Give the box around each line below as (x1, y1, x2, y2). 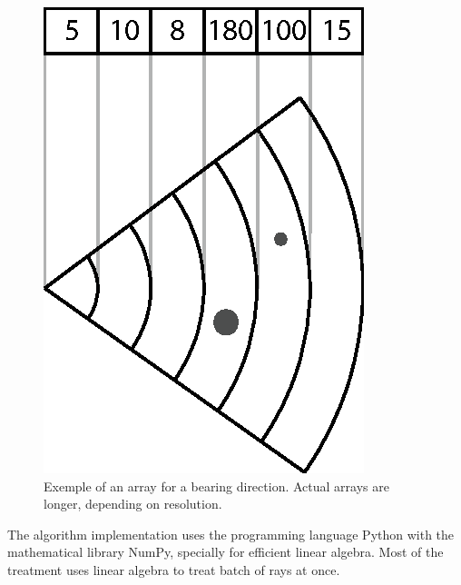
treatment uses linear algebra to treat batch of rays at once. (7, 560, 340, 579)
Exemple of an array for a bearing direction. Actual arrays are (44, 476, 389, 495)
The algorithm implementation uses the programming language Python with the (7, 524, 455, 543)
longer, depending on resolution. (44, 494, 222, 513)
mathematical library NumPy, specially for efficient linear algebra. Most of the (7, 542, 444, 561)
